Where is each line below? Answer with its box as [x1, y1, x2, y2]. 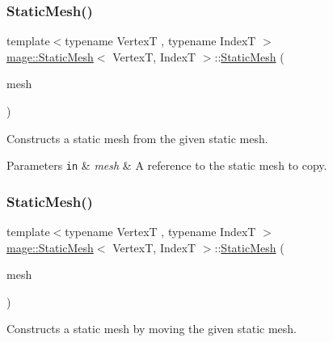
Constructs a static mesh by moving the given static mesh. [6, 320, 297, 337]
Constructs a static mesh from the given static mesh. [6, 129, 268, 146]
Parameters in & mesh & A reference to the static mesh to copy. [6, 157, 327, 174]
